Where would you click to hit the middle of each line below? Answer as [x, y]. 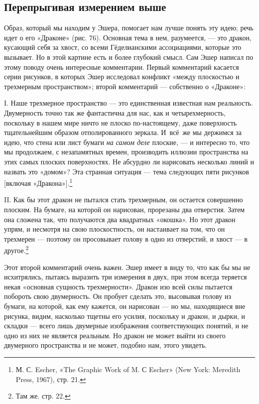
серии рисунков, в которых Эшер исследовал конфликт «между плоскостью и [122, 76]
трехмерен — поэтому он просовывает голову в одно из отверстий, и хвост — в [126, 238]
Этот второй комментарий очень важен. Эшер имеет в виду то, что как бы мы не [127, 267]
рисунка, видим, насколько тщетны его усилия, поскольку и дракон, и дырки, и [125, 316]
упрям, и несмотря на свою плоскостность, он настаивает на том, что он [115, 229]
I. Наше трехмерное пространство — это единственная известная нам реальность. [129, 103]
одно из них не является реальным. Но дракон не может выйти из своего [115, 335]
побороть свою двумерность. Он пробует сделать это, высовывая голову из [118, 296]
